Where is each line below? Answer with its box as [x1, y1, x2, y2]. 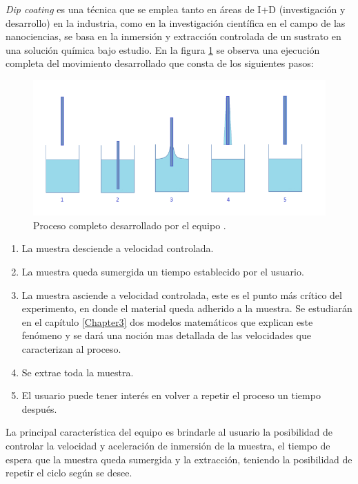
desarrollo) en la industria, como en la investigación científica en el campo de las [6, 15, 346, 30]
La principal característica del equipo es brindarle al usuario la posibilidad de [6, 425, 333, 439]
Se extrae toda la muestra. [21, 365, 134, 379]
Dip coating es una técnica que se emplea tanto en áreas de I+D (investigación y [6, 2, 346, 16]
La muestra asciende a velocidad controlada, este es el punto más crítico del [21, 287, 342, 302]
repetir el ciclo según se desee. [6, 465, 132, 480]
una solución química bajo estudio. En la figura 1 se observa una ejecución [6, 42, 320, 57]
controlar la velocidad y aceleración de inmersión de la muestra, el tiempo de [6, 438, 330, 452]
